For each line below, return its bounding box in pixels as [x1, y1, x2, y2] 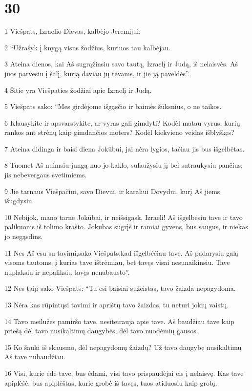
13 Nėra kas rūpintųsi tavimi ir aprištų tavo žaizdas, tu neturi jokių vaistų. [4, 300, 229, 309]
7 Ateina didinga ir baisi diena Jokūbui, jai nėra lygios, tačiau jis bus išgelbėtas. [4, 143, 245, 153]
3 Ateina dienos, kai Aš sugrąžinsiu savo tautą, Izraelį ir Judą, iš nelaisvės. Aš [4, 59, 238, 69]
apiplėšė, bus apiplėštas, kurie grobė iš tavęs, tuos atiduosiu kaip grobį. [4, 377, 217, 388]
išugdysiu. [4, 195, 34, 206]
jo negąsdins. [4, 231, 43, 241]
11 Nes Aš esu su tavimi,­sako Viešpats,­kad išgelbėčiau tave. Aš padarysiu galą [4, 247, 239, 258]
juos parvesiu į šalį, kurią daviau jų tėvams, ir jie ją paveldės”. [4, 68, 190, 78]
